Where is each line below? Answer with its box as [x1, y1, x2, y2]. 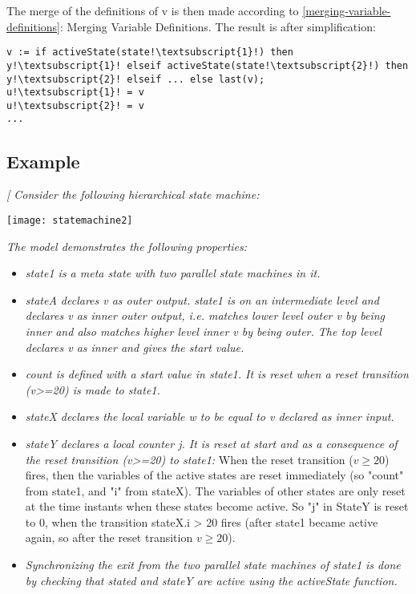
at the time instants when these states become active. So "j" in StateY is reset [25, 498, 409, 515]
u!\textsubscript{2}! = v [6, 99, 144, 111]
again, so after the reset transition [25, 529, 193, 546]
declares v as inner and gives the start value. [25, 338, 244, 355]
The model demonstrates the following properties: [6, 237, 248, 254]
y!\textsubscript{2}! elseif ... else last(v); [6, 73, 265, 85]
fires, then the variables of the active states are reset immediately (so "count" [25, 467, 404, 483]
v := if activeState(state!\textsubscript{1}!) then [6, 46, 293, 59]
